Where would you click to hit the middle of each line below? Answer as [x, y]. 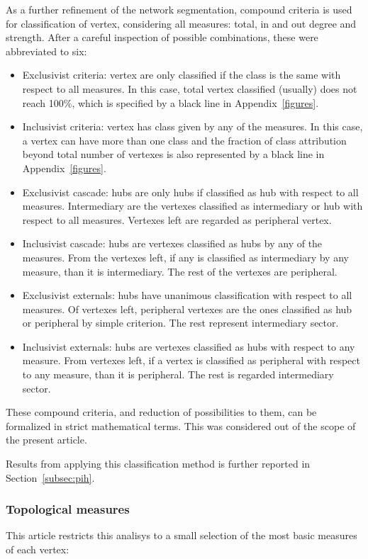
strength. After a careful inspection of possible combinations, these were [162, 37]
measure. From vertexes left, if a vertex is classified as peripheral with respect [191, 360]
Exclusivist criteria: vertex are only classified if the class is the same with [182, 75]
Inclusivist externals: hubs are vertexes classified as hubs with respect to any [189, 346]
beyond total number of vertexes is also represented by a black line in [173, 154]
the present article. [46, 440]
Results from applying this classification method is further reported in [158, 464]
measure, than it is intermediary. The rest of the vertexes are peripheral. [180, 271]
